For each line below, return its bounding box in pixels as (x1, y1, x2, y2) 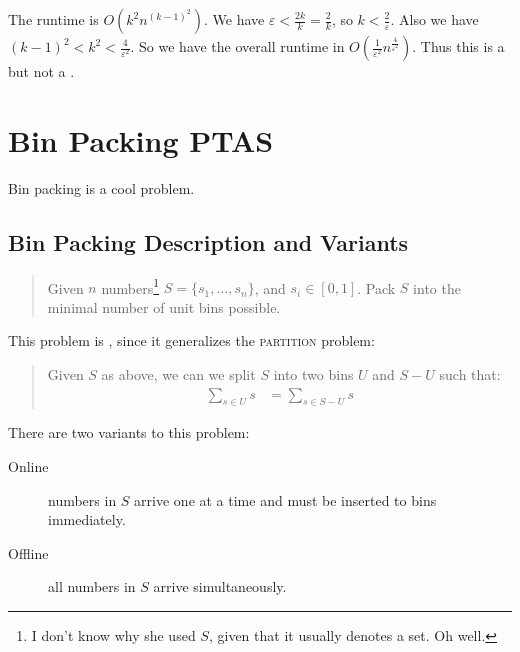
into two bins (273, 363, 354, 384)
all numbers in (48, 576, 136, 597)
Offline (8, 542, 49, 563)
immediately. (48, 509, 126, 530)
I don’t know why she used (31, 624, 196, 645)
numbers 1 (101, 274, 160, 298)
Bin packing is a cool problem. (8, 177, 195, 198)
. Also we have (390, 9, 479, 29)
